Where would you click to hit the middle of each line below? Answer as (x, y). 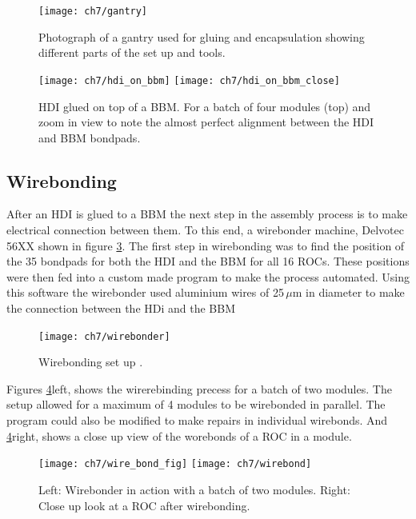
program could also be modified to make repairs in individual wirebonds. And (197, 420)
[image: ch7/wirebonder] (104, 336)
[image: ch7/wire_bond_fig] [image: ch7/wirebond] (175, 464)
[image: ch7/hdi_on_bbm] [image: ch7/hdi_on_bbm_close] (189, 80)
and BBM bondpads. (90, 137)
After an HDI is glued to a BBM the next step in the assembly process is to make (207, 214)
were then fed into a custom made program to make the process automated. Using (208, 276)
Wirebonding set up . (91, 362)
